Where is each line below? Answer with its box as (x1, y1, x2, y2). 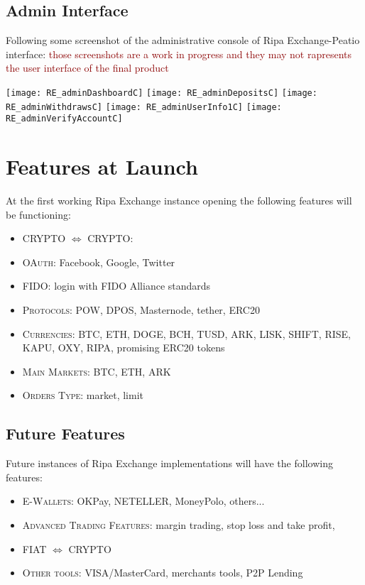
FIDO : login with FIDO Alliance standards (22, 278, 211, 293)
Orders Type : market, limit (22, 388, 144, 403)
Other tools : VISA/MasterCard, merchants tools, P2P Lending (22, 565, 303, 580)
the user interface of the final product (6, 60, 169, 75)
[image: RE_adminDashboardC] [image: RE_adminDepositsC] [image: (6, 87, 317, 98)
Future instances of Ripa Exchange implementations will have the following (6, 456, 333, 471)
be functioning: (6, 207, 71, 222)
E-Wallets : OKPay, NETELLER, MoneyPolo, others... (22, 493, 265, 508)
